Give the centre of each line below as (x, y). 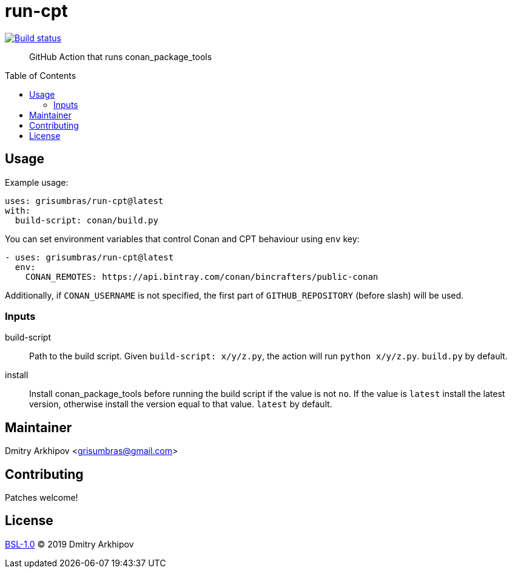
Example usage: (37, 182)
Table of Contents (41, 75)
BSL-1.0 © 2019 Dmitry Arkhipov (69, 544)
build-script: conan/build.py (86, 220)
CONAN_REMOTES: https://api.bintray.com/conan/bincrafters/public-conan (202, 276)
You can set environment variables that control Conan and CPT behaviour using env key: (182, 239)
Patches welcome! (42, 498)
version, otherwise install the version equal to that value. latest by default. (181, 404)
